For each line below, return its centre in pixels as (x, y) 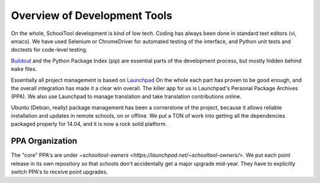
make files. (24, 69)
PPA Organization (44, 141)
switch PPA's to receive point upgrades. (59, 172)
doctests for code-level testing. (49, 50)
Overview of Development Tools (92, 15)
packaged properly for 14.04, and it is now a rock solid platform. (89, 124)
